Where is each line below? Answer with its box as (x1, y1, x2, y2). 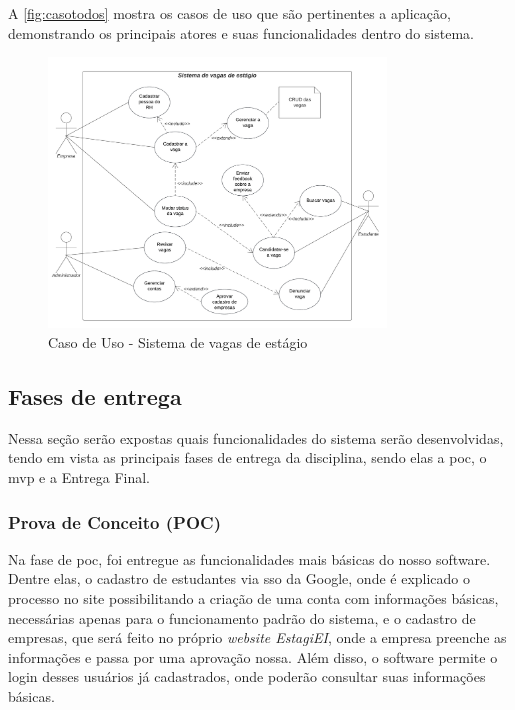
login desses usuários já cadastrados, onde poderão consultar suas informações (8, 666, 486, 687)
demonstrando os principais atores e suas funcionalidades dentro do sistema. (8, 22, 474, 43)
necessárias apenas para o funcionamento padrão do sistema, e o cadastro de (8, 607, 476, 628)
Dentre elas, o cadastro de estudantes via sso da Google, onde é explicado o (8, 568, 471, 589)
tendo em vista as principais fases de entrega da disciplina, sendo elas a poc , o (8, 447, 487, 468)
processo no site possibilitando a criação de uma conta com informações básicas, (8, 588, 499, 609)
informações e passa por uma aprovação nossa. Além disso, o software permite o (8, 646, 498, 667)
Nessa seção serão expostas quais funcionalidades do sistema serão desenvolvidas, (8, 427, 504, 448)
